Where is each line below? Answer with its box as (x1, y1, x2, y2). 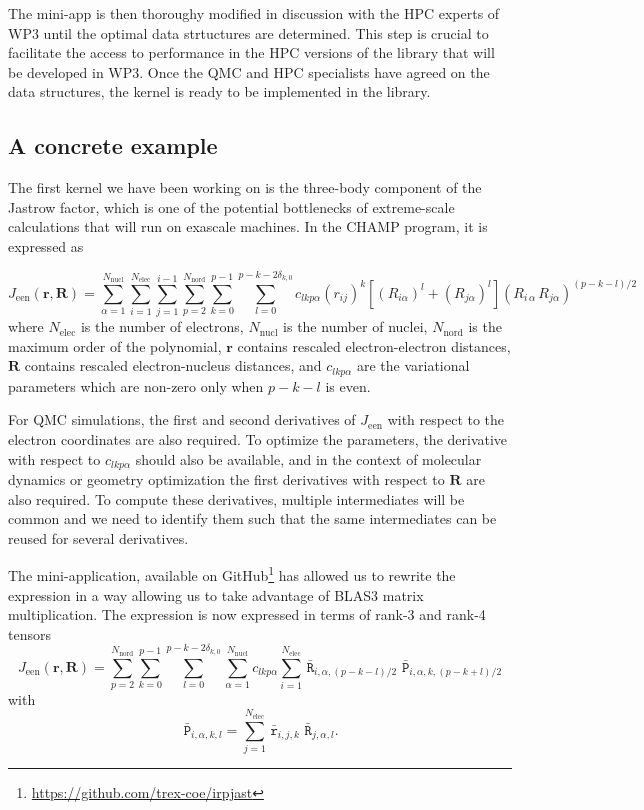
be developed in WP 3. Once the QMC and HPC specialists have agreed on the (8, 61, 490, 82)
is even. (325, 375, 371, 396)
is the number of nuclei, (283, 316, 428, 337)
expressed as (8, 235, 84, 256)
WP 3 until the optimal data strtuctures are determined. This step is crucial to (8, 22, 489, 43)
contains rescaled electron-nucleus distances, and (24, 355, 322, 376)
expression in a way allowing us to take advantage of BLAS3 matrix (8, 584, 424, 605)
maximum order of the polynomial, (8, 335, 222, 356)
